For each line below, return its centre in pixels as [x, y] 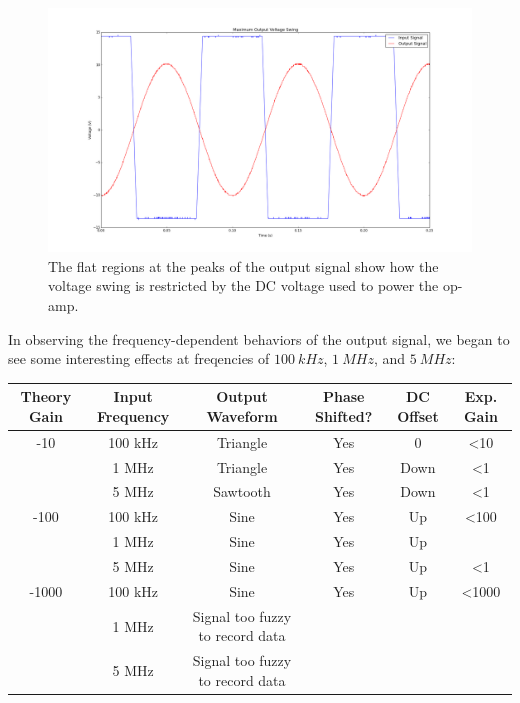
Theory [46, 396]
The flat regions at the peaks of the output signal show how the [243, 265]
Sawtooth [242, 491]
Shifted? [343, 415]
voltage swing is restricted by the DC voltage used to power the [243, 285]
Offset [418, 415]
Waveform [242, 415]
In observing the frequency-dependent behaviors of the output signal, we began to [259, 338]
